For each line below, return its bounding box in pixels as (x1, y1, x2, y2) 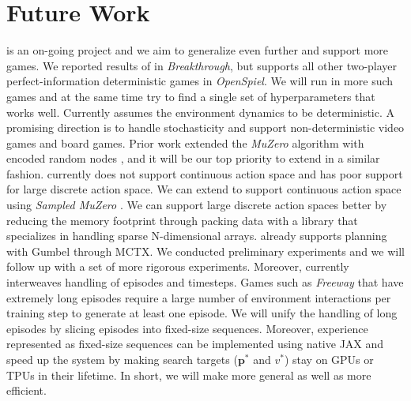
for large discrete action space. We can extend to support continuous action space (6, 181, 402, 197)
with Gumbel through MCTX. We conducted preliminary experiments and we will (6, 242, 405, 259)
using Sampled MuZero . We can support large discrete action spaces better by (6, 197, 387, 213)
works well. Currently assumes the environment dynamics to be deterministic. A (6, 103, 395, 120)
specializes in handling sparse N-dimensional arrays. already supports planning (6, 227, 387, 244)
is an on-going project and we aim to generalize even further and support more (6, 42, 388, 58)
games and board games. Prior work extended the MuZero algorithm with (6, 134, 364, 151)
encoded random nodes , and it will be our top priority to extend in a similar (6, 150, 380, 167)
